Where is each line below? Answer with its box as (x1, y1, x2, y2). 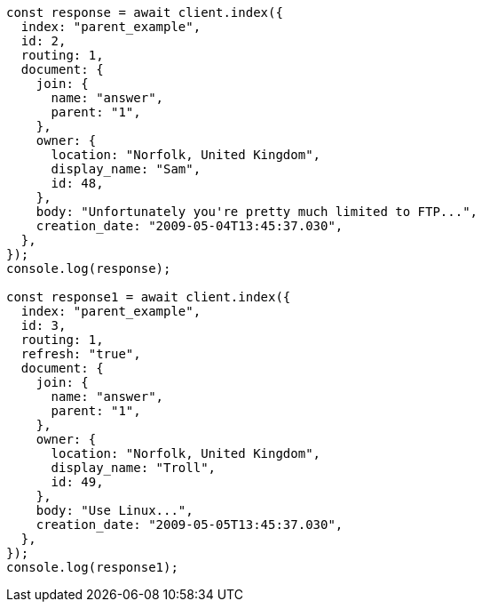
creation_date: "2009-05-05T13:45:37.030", (36, 517, 344, 532)
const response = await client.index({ (6, 5, 283, 20)
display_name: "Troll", (51, 461, 217, 475)
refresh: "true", (20, 347, 141, 361)
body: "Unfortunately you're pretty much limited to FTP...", (36, 204, 478, 219)
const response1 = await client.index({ (6, 290, 291, 304)
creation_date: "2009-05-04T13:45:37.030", (36, 219, 344, 233)
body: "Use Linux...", (36, 503, 194, 517)
